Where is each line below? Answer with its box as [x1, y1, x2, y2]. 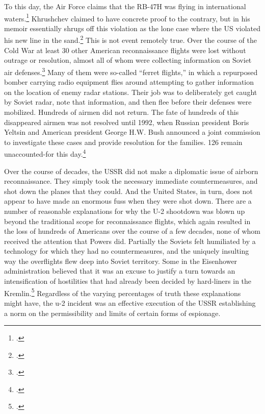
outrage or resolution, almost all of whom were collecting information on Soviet [4, 55, 252, 65]
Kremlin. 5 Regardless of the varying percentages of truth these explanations [4, 286, 241, 298]
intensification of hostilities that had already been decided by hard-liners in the [4, 276, 252, 286]
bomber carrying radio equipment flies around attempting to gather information [4, 77, 254, 87]
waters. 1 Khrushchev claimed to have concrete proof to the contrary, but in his [4, 11, 250, 23]
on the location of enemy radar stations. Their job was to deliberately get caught [4, 86, 257, 97]
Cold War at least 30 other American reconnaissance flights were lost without [4, 44, 246, 55]
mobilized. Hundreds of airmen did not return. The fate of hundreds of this [4, 106, 239, 117]
